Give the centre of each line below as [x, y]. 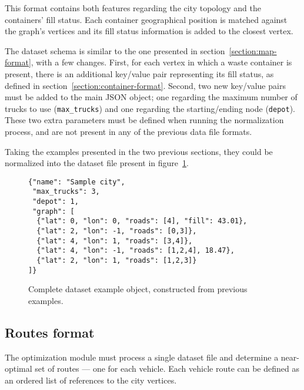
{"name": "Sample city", [77, 182]
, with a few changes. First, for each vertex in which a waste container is [161, 62]
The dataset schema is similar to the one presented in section [115, 50]
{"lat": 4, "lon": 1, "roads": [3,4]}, [115, 241]
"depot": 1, [56, 202]
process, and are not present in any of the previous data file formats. [128, 131]
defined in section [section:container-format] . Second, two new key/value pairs [145, 85]
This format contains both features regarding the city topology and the [133, 8]
